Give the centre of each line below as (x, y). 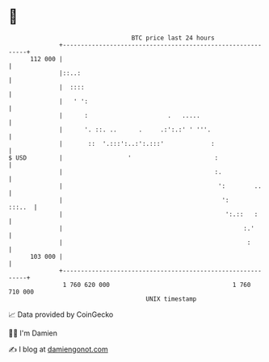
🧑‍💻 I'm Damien (33, 333)
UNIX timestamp (171, 299)
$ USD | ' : (113, 158)
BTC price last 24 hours (173, 38)
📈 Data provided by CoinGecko (61, 314)
